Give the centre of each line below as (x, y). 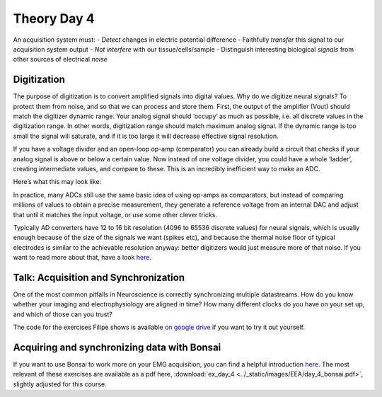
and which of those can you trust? (63, 314)
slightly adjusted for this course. (60, 384)
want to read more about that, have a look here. (82, 258)
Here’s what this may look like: (57, 182)
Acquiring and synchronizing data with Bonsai (117, 347)
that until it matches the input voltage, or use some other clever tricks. (115, 214)
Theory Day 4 (54, 18)
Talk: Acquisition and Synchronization (99, 277)
